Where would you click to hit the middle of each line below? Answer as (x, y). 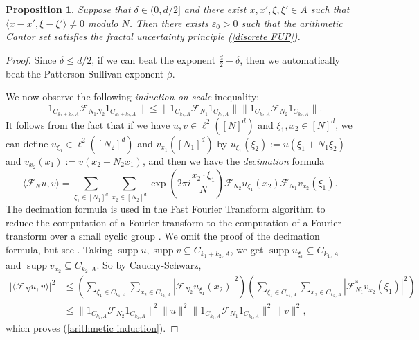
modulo (103, 23)
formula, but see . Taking (59, 250)
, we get (247, 250)
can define (27, 143)
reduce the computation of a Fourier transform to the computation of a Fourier (173, 222)
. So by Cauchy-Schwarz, (149, 265)
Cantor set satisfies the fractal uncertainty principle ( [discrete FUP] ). (153, 36)
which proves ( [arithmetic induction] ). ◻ (92, 327)
